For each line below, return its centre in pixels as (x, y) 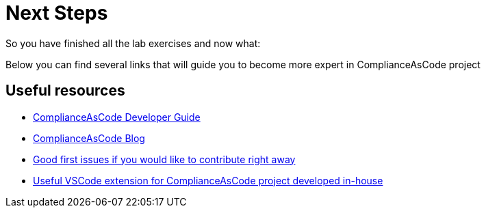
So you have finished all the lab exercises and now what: (133, 43)
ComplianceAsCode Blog (89, 138)
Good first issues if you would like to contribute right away (164, 159)
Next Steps (57, 13)
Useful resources (65, 91)
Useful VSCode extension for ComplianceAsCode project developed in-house (208, 180)
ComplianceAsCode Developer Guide (117, 117)
